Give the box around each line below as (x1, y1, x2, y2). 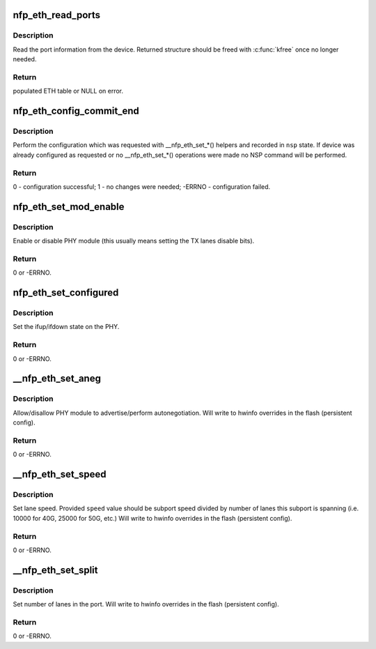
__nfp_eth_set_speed (13, 468, 107, 480)
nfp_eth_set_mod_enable (13, 201, 125, 213)
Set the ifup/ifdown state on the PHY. (13, 323, 120, 331)
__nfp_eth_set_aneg (13, 373, 101, 385)
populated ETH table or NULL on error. (13, 87, 124, 96)
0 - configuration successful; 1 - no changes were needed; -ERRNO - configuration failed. (13, 182, 271, 191)
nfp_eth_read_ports (13, 9, 101, 21)
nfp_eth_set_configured (13, 287, 119, 299)
